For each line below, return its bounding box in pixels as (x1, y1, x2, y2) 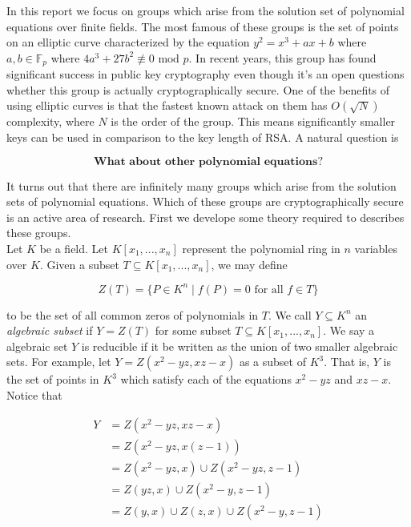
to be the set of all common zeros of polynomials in (6, 306, 259, 323)
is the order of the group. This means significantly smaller (111, 113, 396, 130)
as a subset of (239, 353, 306, 370)
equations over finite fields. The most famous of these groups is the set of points (6, 18, 399, 34)
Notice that (6, 387, 62, 404)
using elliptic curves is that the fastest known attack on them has (6, 97, 328, 114)
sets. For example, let (6, 353, 111, 370)
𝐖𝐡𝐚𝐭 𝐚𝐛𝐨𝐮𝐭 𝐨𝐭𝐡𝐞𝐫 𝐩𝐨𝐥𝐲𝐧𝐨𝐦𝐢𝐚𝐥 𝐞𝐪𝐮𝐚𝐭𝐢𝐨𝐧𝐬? (93, 155, 324, 167)
